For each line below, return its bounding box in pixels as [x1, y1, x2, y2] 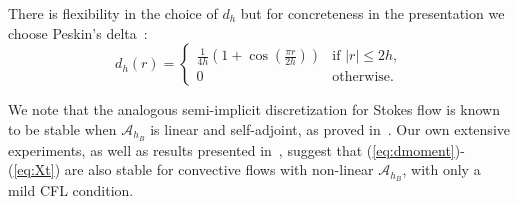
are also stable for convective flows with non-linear [64, 159, 374, 180]
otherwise [332, 70, 391, 85]
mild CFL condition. [8, 180, 134, 201]
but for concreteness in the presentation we [240, 3, 505, 23]
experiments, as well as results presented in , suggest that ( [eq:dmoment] [8, 139, 455, 160]
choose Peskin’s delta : [8, 22, 148, 43]
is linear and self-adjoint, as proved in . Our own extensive [150, 118, 510, 139]
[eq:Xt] [13, 159, 55, 180]
